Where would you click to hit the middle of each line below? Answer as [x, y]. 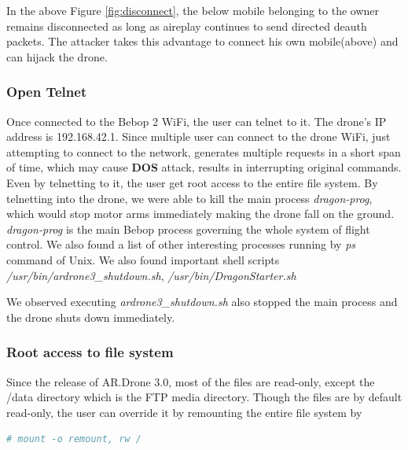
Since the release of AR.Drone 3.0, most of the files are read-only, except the [191, 381]
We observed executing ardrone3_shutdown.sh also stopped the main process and [202, 302]
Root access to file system [90, 352]
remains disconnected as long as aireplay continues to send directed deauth [187, 26]
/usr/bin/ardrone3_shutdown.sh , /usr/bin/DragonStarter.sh [151, 275]
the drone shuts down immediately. [91, 317]
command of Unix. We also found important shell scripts [143, 259]
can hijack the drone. [57, 56]
